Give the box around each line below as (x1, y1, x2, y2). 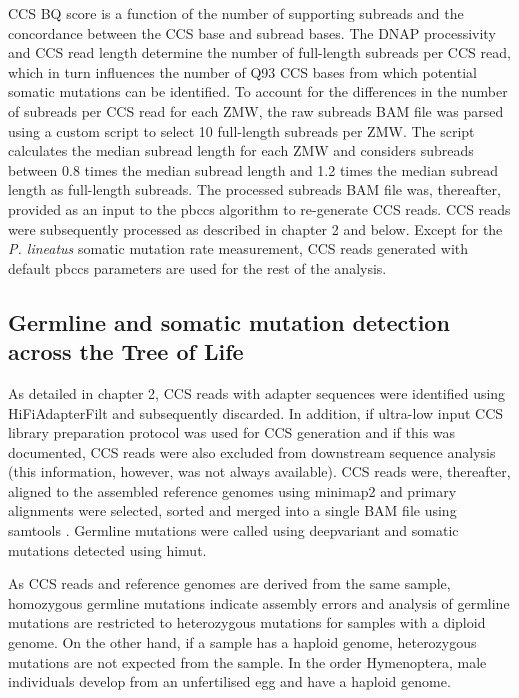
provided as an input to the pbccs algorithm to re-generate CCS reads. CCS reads (8, 198, 511, 219)
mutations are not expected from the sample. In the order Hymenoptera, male (8, 651, 487, 672)
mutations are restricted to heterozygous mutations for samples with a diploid (8, 612, 486, 633)
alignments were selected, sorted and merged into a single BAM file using (8, 500, 457, 521)
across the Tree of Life (8, 336, 244, 367)
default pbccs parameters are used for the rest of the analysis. (8, 257, 387, 278)
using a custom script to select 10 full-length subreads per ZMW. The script (8, 120, 475, 141)
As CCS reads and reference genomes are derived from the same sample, (8, 573, 451, 594)
